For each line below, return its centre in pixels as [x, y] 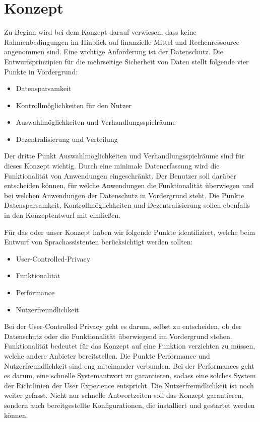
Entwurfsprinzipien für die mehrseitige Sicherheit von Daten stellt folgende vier [126, 61]
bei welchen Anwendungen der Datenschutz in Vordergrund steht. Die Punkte [124, 195]
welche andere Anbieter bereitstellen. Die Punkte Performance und [107, 355]
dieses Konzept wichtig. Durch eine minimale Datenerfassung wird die [112, 166]
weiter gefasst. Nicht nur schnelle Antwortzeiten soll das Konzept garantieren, [124, 395]
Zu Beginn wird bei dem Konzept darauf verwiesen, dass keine [100, 32]
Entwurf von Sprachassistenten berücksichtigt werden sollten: [99, 242]
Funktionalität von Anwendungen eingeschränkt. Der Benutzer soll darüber [120, 175]
